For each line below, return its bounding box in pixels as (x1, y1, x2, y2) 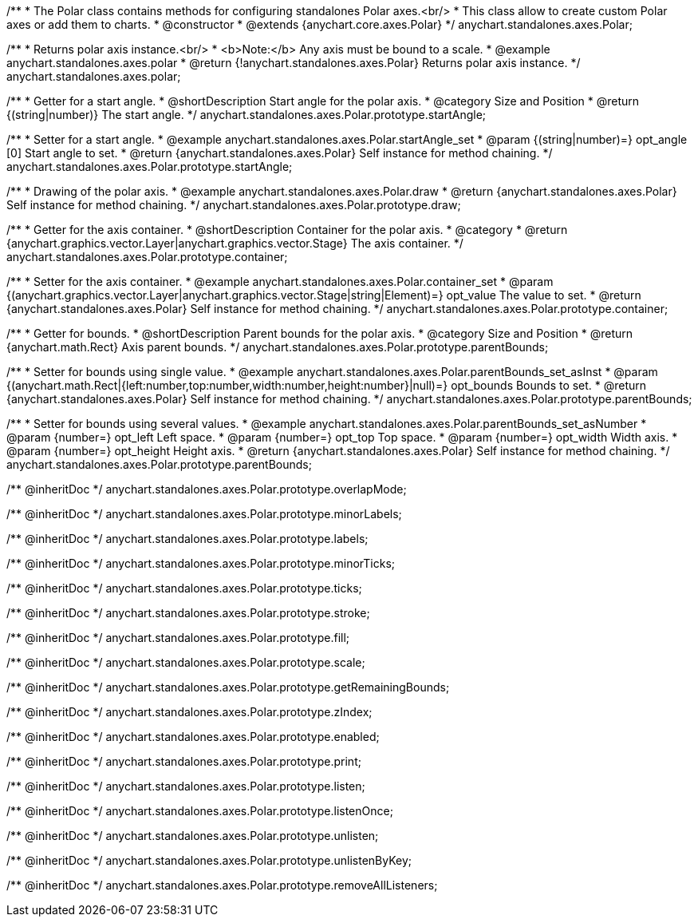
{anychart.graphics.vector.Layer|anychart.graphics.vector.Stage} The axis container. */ (6, 236, 463, 250)
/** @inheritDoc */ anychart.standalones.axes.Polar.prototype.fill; (6, 631, 350, 644)
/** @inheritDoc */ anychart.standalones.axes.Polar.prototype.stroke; (6, 606, 370, 620)
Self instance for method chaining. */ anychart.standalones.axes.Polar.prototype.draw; (6, 198, 461, 212)
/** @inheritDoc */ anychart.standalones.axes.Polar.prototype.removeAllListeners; (6, 878, 438, 892)
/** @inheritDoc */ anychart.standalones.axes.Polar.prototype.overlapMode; (6, 482, 407, 496)
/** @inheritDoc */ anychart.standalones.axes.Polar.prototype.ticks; (6, 581, 362, 595)
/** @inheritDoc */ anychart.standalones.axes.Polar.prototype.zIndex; (6, 705, 373, 719)
